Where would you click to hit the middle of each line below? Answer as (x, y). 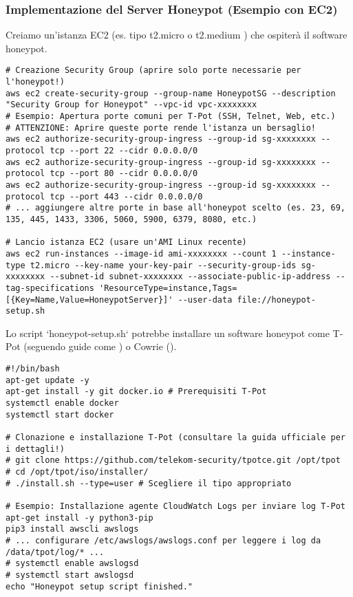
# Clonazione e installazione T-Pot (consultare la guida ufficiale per (175, 437)
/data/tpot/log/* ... (55, 552)
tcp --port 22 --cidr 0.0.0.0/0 (124, 151)
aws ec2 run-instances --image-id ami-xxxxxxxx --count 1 (141, 253)
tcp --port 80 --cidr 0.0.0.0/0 (124, 174)
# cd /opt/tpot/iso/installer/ (77, 471)
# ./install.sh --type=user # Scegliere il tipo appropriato (149, 483)
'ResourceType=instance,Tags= (168, 288)
